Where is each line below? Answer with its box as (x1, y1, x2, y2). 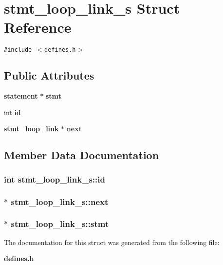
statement (4, 91, 38, 101)
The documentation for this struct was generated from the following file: (4, 237, 220, 247)
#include (4, 46, 32, 54)
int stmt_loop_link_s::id (4, 173, 105, 185)
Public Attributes (4, 68, 94, 83)
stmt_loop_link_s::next (11, 195, 109, 207)
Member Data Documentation (4, 147, 159, 163)
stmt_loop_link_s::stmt (11, 218, 109, 230)
